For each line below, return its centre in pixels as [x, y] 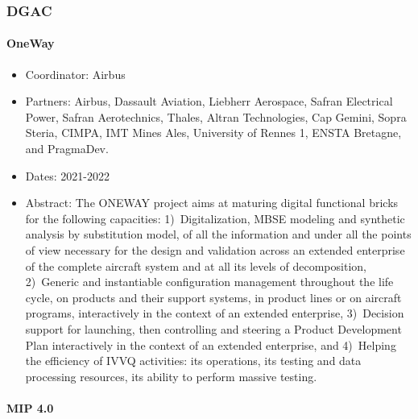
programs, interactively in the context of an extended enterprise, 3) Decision [215, 313]
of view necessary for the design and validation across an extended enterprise [215, 249]
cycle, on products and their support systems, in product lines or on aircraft [213, 297]
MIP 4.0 [30, 407]
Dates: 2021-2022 [67, 175]
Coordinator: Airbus [75, 74]
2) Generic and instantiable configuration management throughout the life [209, 282]
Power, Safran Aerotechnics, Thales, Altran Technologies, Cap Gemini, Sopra [216, 116]
